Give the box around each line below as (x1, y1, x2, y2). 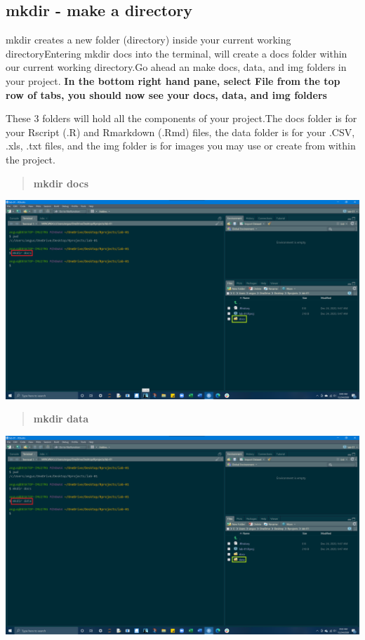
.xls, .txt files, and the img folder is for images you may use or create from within (6, 138, 356, 153)
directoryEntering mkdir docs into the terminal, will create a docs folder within (6, 46, 347, 60)
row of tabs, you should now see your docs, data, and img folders (6, 87, 327, 102)
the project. (6, 152, 55, 166)
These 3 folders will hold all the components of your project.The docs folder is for (6, 111, 357, 126)
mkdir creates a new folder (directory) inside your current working (6, 32, 291, 47)
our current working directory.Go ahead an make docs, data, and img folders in (6, 60, 347, 74)
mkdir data (33, 411, 88, 426)
